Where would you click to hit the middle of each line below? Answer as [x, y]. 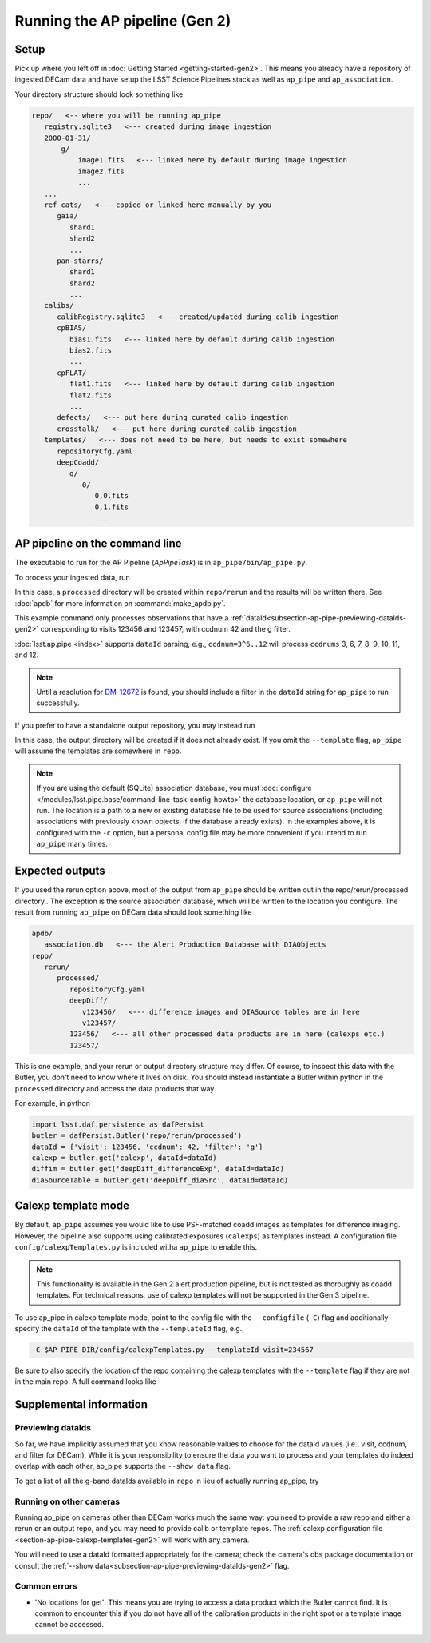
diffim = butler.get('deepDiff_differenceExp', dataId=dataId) [158, 1169]
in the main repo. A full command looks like [86, 1382]
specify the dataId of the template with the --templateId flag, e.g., [130, 1329]
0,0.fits [112, 496]
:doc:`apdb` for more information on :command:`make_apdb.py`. [120, 603]
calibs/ [59, 305]
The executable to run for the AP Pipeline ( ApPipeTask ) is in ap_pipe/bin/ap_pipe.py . [161, 563]
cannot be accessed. [69, 1625]
